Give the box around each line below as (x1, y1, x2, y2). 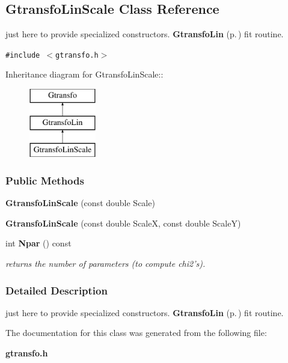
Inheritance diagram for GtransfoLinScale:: (5, 68, 164, 81)
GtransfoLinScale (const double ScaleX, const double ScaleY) (5, 216, 241, 229)
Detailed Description (5, 282, 108, 297)
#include (5, 50, 40, 59)
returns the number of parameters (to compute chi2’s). (5, 257, 206, 270)
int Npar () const (5, 237, 72, 249)
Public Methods (5, 172, 84, 188)
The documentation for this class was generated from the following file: (5, 326, 267, 339)
